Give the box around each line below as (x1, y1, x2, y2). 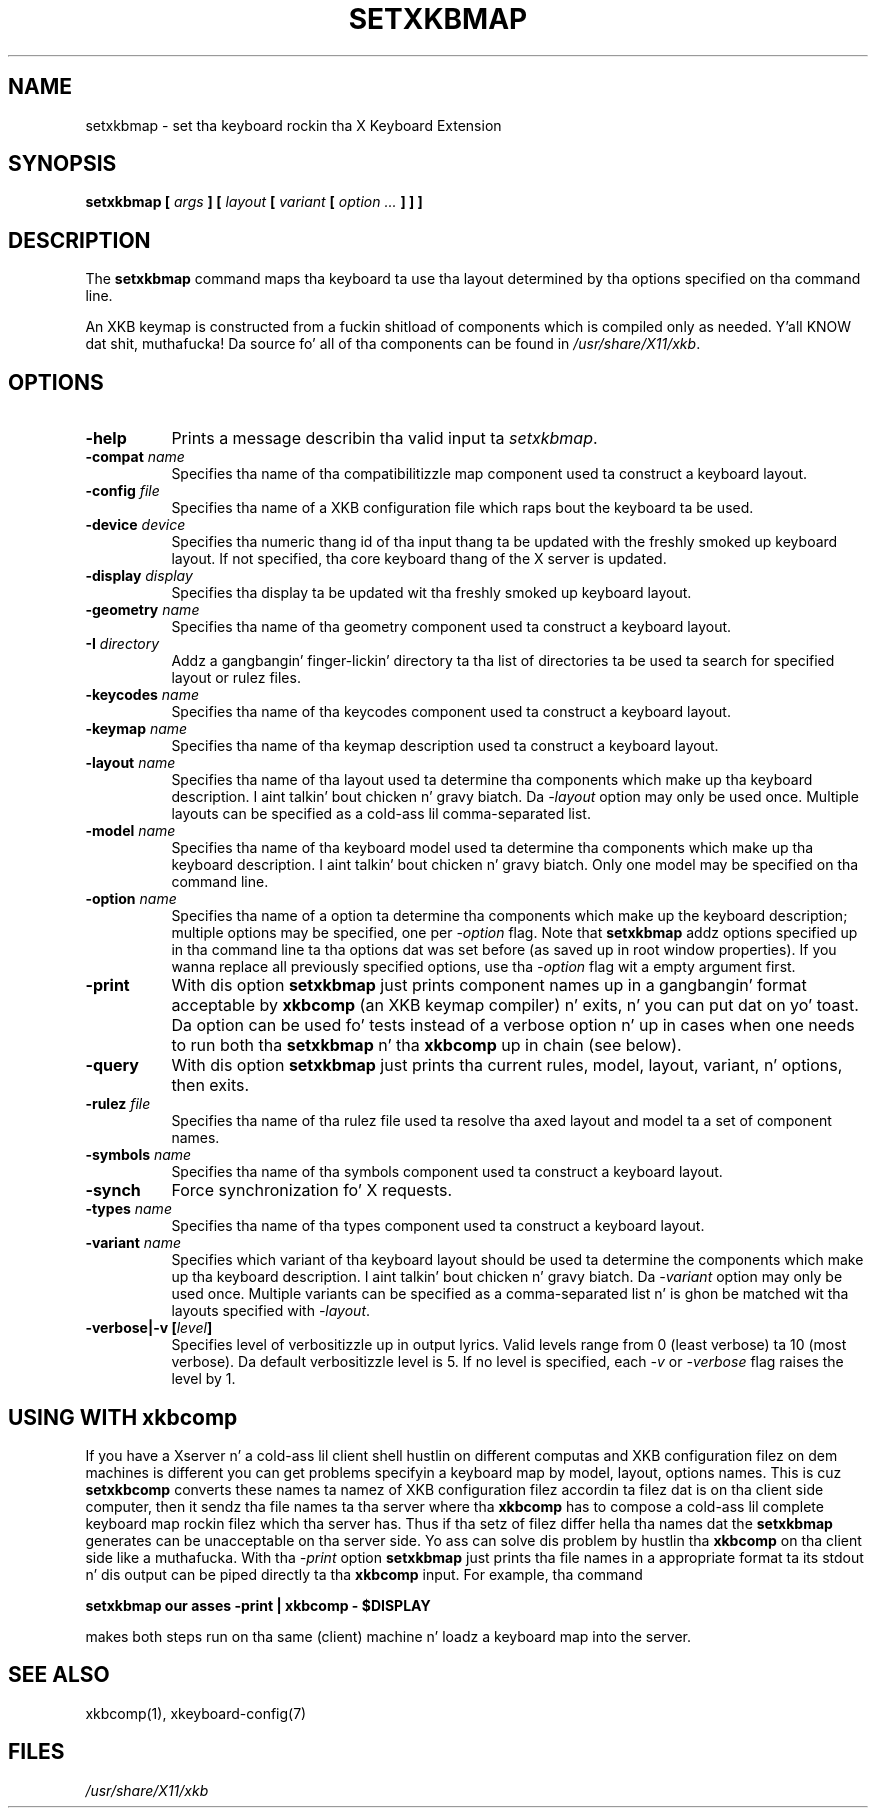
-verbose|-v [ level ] (85, 1319, 213, 1337)
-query (85, 1055, 139, 1076)
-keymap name (85, 720, 188, 738)
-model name (85, 822, 176, 840)
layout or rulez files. (171, 669, 301, 687)
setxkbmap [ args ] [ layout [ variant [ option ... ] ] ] (85, 193, 423, 211)
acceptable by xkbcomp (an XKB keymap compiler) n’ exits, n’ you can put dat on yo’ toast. (171, 995, 859, 1016)
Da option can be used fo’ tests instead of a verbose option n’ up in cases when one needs (171, 1015, 855, 1036)
